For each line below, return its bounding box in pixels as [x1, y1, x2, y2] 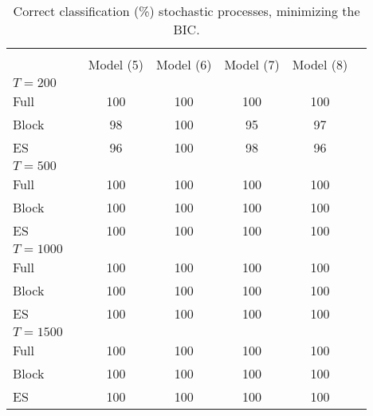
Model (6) [156, 55, 212, 73]
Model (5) [88, 55, 144, 73]
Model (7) [224, 55, 280, 73]
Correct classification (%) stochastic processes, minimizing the [13, 2, 360, 20]
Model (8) [292, 55, 348, 73]
